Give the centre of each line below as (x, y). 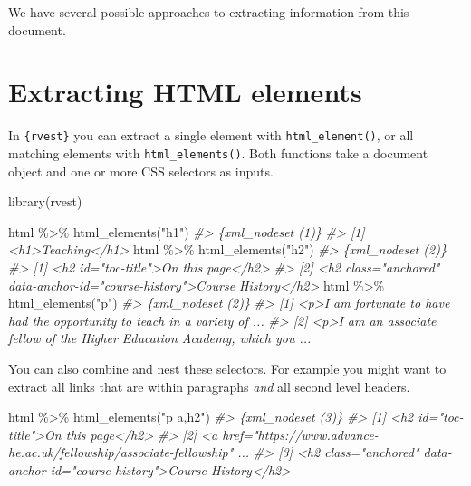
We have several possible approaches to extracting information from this (209, 12)
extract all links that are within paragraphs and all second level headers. (209, 386)
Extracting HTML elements (185, 92)
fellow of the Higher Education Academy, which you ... (160, 338)
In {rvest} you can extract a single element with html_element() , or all (211, 135)
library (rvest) (45, 201)
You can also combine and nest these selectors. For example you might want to (227, 368)
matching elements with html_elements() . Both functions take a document (218, 152)
